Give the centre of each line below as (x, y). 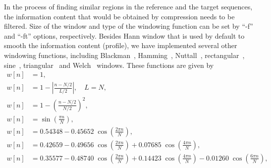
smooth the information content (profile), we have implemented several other (121, 45)
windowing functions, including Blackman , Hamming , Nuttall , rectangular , (124, 55)
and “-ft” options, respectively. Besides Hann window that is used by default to (124, 35)
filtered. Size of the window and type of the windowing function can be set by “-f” (129, 26)
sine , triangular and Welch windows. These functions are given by (109, 65)
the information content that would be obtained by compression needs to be (119, 16)
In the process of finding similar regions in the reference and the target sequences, (128, 6)
